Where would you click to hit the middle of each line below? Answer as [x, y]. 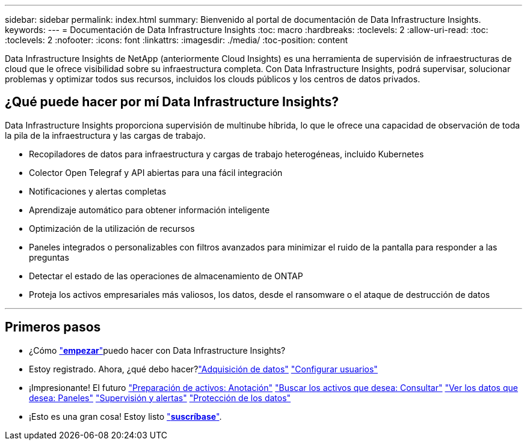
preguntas [49, 257]
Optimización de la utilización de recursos [112, 228]
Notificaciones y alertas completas [98, 191]
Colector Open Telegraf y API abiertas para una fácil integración [156, 172]
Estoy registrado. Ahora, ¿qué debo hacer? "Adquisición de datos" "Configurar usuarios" [203, 369]
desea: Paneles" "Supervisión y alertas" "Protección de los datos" [160, 398]
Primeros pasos [53, 327]
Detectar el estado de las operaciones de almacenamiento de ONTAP [166, 276]
